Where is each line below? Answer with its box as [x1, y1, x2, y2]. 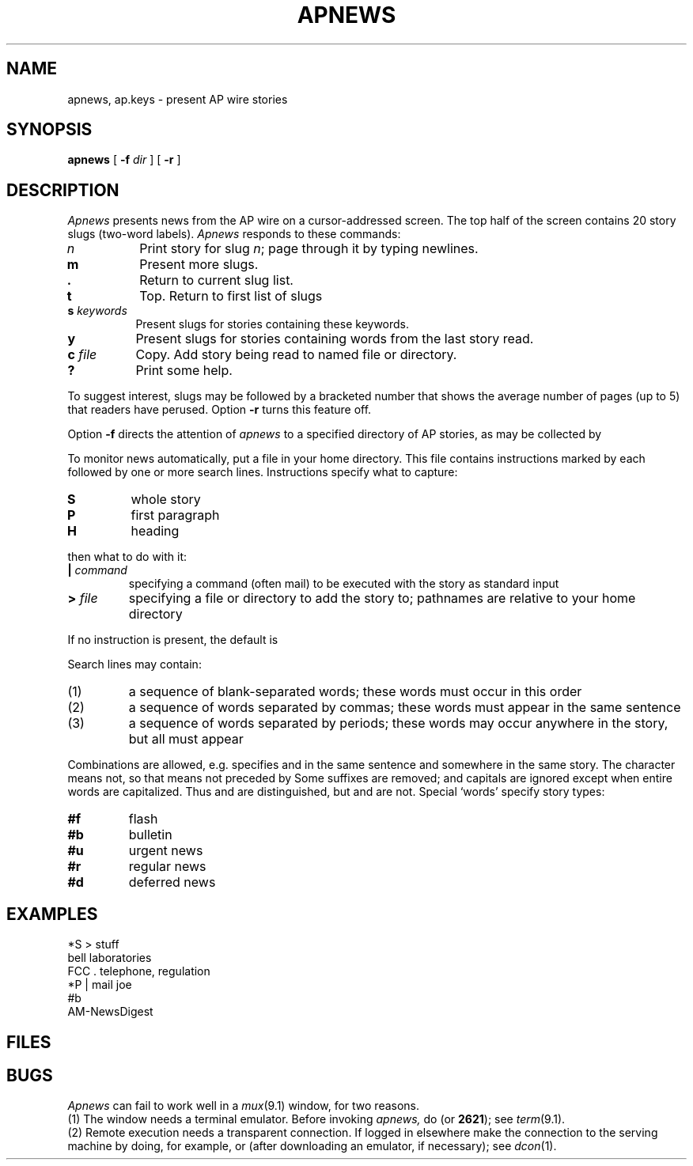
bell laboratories [67, 951, 152, 965]
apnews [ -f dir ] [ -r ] [67, 153, 181, 167]
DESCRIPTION [6, 180, 119, 200]
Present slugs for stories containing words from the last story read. [135, 331, 534, 347]
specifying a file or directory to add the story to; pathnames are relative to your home [128, 590, 636, 607]
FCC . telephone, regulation [67, 964, 210, 979]
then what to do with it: [67, 550, 187, 564]
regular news [128, 858, 206, 875]
